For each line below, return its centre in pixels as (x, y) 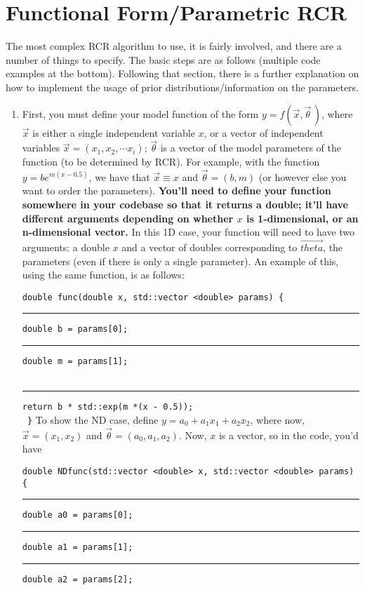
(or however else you (303, 176)
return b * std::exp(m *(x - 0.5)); (108, 407)
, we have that (119, 176)
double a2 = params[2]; (78, 579)
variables (41, 148)
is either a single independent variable (114, 132)
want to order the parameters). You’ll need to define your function (177, 190)
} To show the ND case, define (93, 419)
